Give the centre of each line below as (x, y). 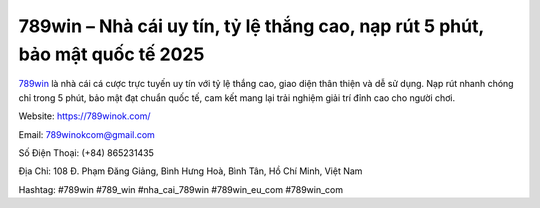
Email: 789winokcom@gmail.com (86, 134)
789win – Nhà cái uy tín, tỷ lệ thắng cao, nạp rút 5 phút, (251, 26)
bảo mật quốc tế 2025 (111, 54)
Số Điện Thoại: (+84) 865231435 (86, 152)
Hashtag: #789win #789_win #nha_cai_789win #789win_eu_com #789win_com (181, 189)
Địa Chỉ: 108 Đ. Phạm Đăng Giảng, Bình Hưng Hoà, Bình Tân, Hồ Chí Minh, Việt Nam (190, 171)
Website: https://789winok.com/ (84, 116)
